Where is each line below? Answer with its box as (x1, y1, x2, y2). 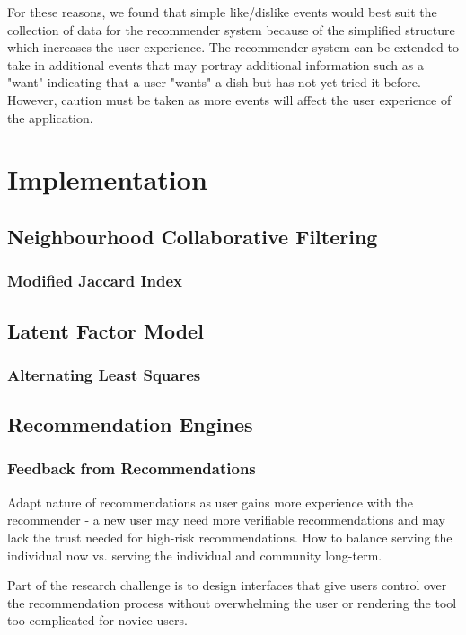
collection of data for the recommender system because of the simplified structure (7, 20, 455, 39)
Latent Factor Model (7, 316, 204, 344)
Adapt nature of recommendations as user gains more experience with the (7, 492, 413, 511)
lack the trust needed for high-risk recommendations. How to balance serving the (7, 527, 453, 546)
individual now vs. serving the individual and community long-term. (7, 545, 382, 564)
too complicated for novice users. (7, 611, 188, 630)
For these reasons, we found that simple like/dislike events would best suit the (7, 3, 437, 21)
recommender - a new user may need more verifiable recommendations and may (7, 510, 445, 529)
